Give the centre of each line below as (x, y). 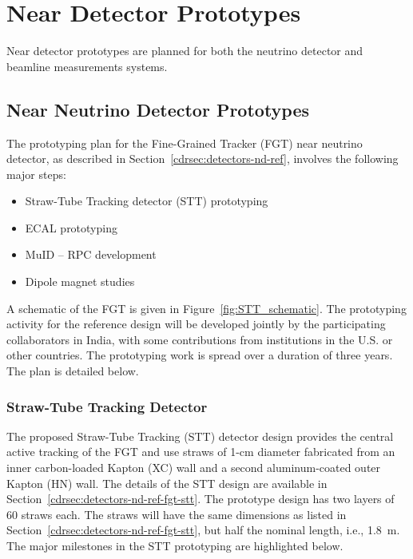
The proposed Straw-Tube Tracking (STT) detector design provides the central (200, 436)
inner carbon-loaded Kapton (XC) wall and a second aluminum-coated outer (194, 468)
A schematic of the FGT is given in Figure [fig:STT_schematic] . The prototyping (206, 308)
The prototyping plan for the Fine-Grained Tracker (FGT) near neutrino (185, 143)
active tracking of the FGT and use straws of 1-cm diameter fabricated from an (201, 452)
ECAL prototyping (71, 227)
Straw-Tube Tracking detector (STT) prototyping (147, 201)
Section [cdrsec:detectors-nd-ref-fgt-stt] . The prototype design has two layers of (201, 499)
